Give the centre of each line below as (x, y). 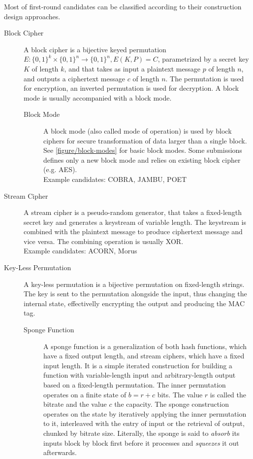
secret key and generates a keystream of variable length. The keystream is (135, 222)
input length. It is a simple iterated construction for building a (138, 365)
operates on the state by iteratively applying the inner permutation (145, 413)
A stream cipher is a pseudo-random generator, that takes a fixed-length (133, 212)
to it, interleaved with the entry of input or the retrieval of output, (144, 423)
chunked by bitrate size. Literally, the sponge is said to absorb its (142, 433)
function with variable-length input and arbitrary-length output (140, 375)
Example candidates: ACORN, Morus (80, 251)
